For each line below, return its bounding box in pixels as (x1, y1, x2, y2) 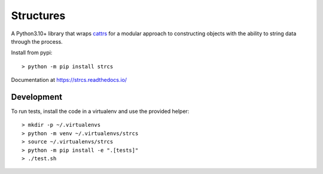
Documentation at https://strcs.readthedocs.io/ (11, 77, 127, 84)
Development (11, 91, 63, 102)
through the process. (11, 38, 63, 45)
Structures (11, 9, 66, 22)
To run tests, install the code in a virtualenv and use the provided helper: (11, 108, 190, 115)
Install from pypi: (11, 49, 53, 56)
